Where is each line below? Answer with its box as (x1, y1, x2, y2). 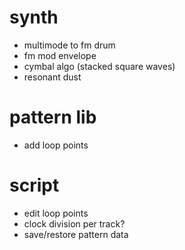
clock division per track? (23, 217, 126, 230)
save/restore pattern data (23, 228, 129, 240)
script (9, 174, 60, 197)
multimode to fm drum (23, 39, 116, 51)
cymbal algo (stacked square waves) (23, 60, 176, 72)
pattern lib (9, 106, 97, 129)
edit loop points (23, 207, 89, 219)
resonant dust (23, 71, 82, 83)
